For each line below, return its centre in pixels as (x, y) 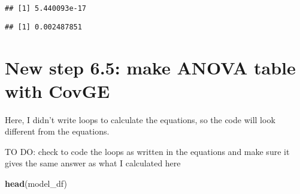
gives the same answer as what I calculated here (93, 163)
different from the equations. (57, 131)
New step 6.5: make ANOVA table (150, 67)
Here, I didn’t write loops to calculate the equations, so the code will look (140, 119)
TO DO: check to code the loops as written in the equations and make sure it (147, 151)
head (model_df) (36, 183)
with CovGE (57, 90)
